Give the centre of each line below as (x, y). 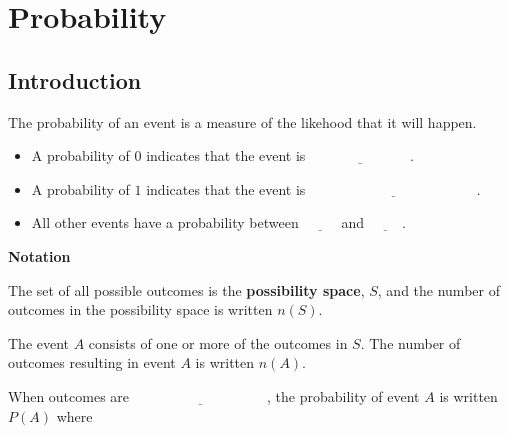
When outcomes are (69, 395)
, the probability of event (343, 395)
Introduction (75, 79)
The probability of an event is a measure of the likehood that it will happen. (242, 121)
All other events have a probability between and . (218, 222)
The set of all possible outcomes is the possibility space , (186, 289)
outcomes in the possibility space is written (140, 309)
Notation (39, 255)
